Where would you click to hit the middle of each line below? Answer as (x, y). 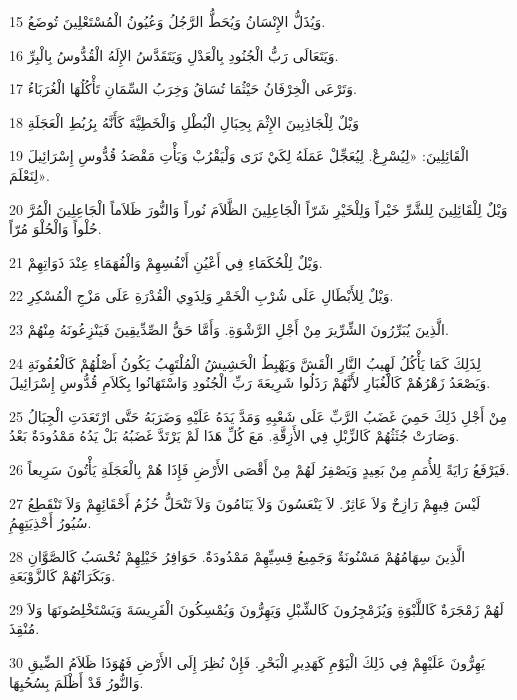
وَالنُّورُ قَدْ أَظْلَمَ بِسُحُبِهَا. (76, 681)
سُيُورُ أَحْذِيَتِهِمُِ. (50, 522)
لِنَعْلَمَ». (29, 174)
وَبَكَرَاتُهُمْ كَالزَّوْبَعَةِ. (62, 575)
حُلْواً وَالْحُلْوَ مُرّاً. (55, 228)
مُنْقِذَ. (24, 628)
